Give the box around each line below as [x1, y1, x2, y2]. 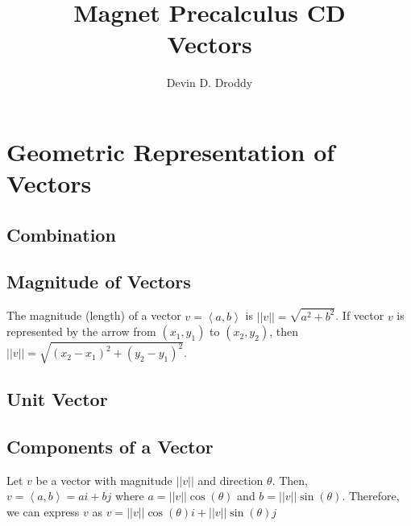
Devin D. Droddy [166, 74, 253, 91]
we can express [6, 503, 80, 520]
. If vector [335, 307, 384, 324]
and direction [197, 471, 264, 488]
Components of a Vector [6, 433, 214, 458]
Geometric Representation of [6, 135, 335, 168]
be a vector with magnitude [35, 471, 172, 488]
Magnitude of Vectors [6, 269, 191, 294]
